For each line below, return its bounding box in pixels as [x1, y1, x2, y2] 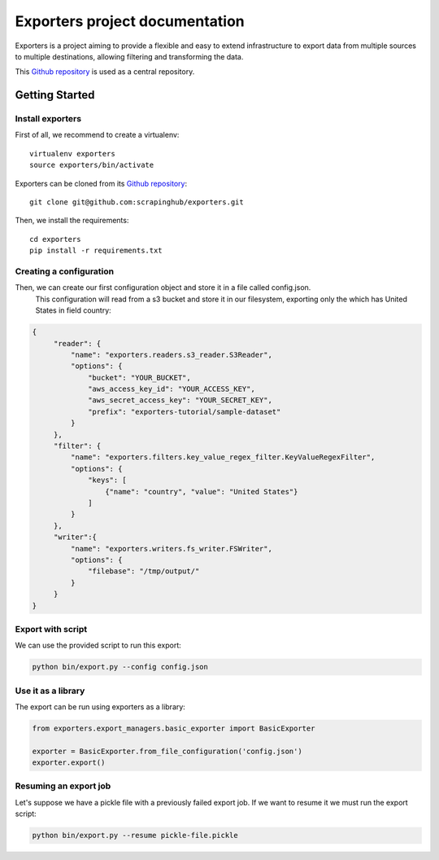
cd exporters [29, 235, 81, 244]
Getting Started [15, 88, 95, 102]
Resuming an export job [15, 780, 111, 792]
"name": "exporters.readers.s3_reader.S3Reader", [70, 350, 272, 359]
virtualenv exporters [29, 149, 115, 158]
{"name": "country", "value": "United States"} [104, 487, 298, 496]
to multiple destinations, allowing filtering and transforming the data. [15, 51, 244, 61]
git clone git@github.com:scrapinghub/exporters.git [29, 198, 244, 207]
